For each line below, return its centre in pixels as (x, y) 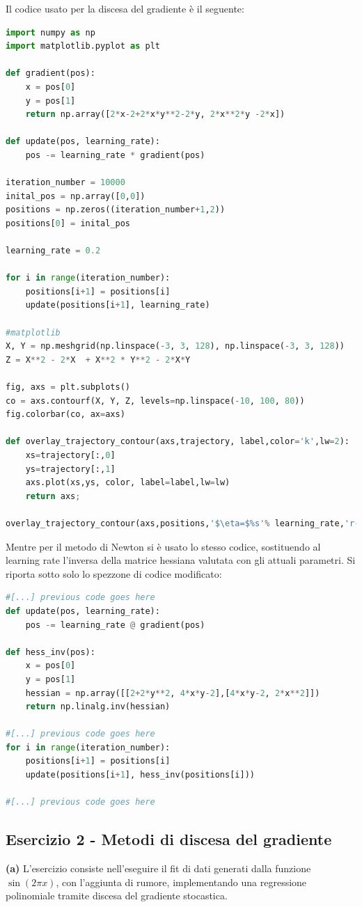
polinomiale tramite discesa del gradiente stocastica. (117, 896)
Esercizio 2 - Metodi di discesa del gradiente (169, 839)
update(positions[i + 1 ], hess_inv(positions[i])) (140, 775)
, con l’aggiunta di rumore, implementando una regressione (181, 882)
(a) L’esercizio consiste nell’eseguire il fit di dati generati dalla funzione (158, 868)
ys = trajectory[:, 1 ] (70, 469)
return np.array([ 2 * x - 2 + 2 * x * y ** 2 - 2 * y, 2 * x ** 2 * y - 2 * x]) (155, 115)
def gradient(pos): (50, 73)
